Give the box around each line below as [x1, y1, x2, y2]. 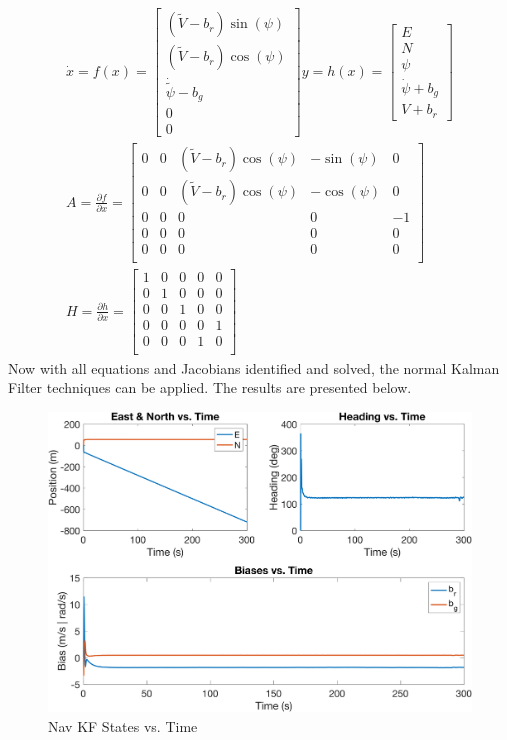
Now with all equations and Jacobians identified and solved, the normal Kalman [8, 357, 500, 378]
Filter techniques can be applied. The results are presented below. [8, 377, 412, 398]
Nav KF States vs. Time [48, 715, 198, 736]
